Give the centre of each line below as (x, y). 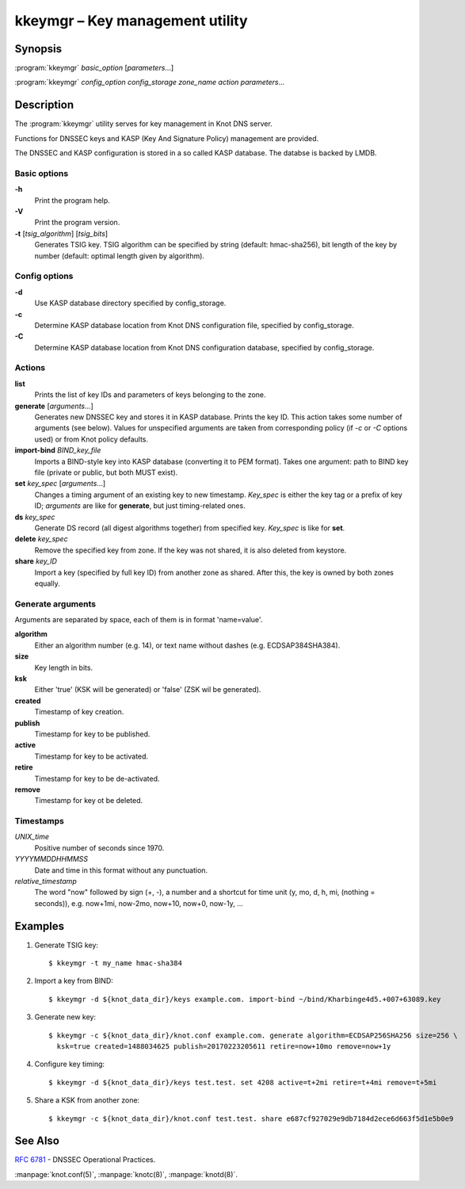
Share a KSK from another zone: (87, 1100)
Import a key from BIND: (74, 981)
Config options (44, 276)
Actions (30, 368)
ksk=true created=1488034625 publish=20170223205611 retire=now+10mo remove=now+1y (224, 1047)
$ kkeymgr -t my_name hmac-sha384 (115, 963)
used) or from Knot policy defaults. (91, 439)
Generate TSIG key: (67, 945)
